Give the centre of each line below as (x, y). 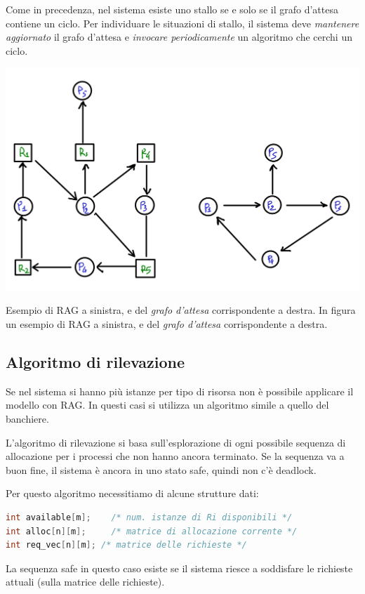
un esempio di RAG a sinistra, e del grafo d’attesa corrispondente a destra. (167, 324)
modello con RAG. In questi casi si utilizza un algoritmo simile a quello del (167, 405)
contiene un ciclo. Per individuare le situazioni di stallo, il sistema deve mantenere (182, 23)
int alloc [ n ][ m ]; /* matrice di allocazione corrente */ (152, 531)
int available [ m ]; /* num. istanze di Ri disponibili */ (149, 517)
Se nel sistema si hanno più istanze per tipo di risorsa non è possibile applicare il (180, 391)
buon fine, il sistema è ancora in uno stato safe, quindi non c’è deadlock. (161, 469)
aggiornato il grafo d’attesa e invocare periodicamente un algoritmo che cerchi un (179, 37)
